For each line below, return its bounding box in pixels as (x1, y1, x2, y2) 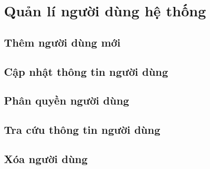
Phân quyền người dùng (4, 93, 129, 108)
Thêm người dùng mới (4, 34, 121, 50)
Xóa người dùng (4, 151, 88, 166)
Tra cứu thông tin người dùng (4, 122, 160, 137)
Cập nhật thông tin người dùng (4, 63, 168, 79)
